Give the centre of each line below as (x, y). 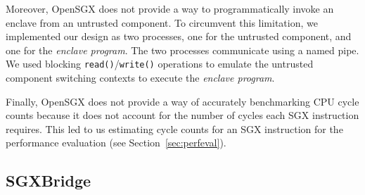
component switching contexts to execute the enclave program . (140, 78)
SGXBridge (49, 181)
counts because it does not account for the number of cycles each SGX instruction (182, 115)
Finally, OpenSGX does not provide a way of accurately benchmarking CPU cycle (182, 101)
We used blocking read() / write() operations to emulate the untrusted (160, 64)
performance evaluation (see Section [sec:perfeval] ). (116, 143)
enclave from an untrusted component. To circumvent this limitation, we (162, 22)
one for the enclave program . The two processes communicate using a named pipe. (182, 50)
